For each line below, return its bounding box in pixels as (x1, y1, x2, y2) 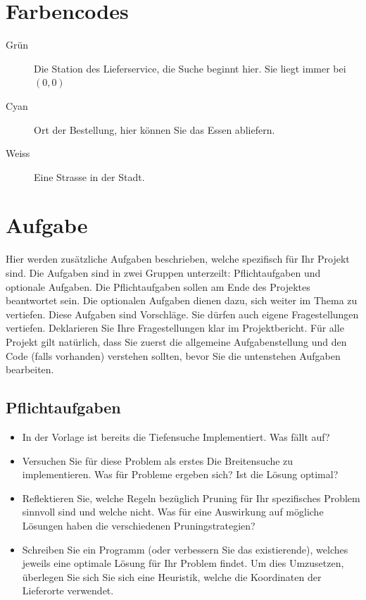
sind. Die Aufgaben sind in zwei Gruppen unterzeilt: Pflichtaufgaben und (6, 265, 321, 280)
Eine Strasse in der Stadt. (34, 169, 145, 184)
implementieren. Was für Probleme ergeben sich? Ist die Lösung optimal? (22, 467, 339, 482)
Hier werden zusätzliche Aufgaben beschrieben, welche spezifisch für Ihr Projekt (6, 251, 350, 266)
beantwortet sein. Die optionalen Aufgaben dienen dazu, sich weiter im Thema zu (6, 293, 358, 308)
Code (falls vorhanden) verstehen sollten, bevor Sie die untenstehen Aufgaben (6, 348, 341, 363)
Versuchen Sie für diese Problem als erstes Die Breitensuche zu (22, 453, 294, 468)
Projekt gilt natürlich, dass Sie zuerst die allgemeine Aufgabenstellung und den (6, 334, 347, 349)
